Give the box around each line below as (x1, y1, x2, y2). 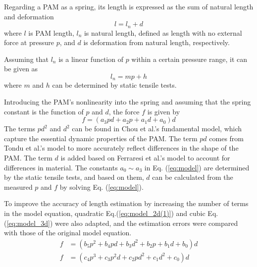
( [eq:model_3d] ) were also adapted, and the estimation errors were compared (4, 217, 238, 228)
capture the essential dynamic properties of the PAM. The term (4, 133, 198, 143)
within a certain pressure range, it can (131, 53, 248, 64)
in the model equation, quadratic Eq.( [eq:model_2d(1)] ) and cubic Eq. (4, 208, 218, 218)
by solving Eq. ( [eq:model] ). (59, 181, 144, 192)
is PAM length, (28, 27, 74, 38)
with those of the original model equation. (4, 227, 132, 238)
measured (4, 181, 33, 192)
